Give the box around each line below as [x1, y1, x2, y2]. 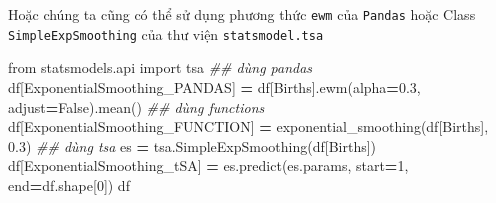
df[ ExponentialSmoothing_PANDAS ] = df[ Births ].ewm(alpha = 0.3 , [8, 76, 421, 97]
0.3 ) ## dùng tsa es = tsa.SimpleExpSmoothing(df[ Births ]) [8, 135, 377, 156]
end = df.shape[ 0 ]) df [8, 174, 130, 195]
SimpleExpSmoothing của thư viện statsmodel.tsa [8, 23, 324, 44]
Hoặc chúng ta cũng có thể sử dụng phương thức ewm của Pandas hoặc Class [8, 4, 476, 24]
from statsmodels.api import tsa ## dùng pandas [8, 57, 313, 78]
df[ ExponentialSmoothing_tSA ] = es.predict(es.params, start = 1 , [8, 155, 409, 176]
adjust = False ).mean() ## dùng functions [8, 96, 265, 117]
